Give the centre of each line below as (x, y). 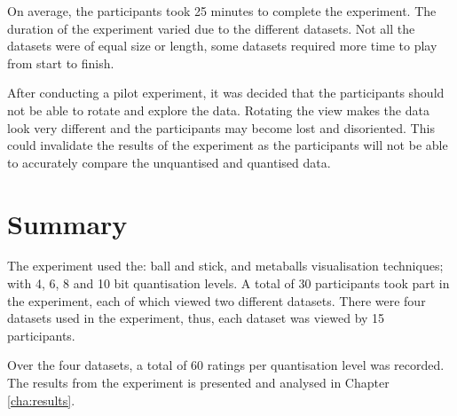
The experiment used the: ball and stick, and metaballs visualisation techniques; (225, 266)
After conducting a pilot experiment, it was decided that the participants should (226, 93)
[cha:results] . (41, 400)
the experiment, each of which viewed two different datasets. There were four (217, 300)
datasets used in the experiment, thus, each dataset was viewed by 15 (196, 318)
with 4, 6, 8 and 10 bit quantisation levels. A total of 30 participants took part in (228, 283)
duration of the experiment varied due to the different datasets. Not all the (211, 28)
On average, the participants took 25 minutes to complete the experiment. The (222, 11)
